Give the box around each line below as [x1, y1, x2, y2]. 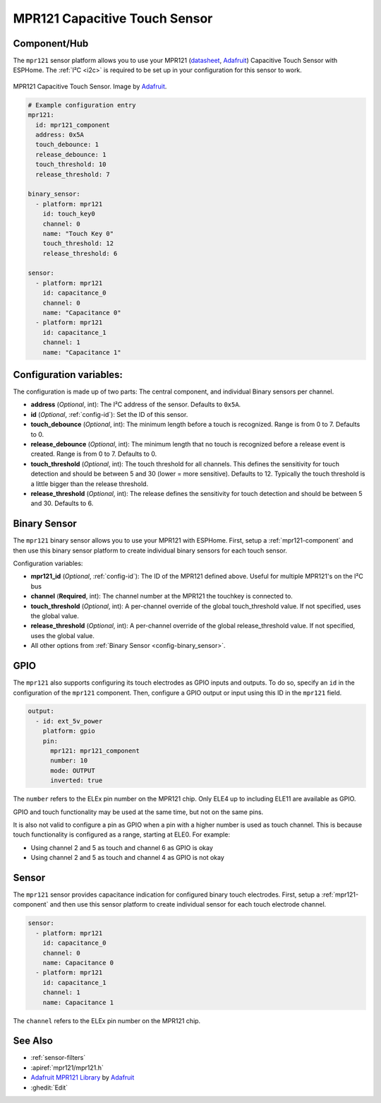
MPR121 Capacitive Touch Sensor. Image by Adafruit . [13, 82, 167, 90]
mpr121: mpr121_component [50, 747, 140, 755]
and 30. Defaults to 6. [30, 499, 94, 508]
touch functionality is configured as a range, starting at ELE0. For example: [13, 830, 231, 839]
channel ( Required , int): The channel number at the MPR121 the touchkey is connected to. [30, 592, 293, 601]
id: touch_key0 [42, 210, 95, 218]
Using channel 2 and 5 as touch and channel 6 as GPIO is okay [30, 843, 213, 851]
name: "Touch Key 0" [42, 230, 114, 237]
